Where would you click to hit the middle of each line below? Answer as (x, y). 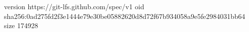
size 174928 (21, 25)
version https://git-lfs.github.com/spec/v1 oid (74, 6)
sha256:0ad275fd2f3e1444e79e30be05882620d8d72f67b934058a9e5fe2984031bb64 (125, 16)
